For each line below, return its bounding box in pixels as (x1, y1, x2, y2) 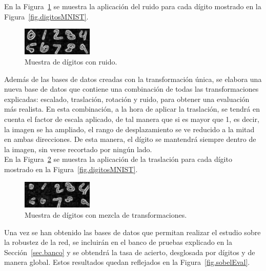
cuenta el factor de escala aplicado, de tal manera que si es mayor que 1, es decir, (4, 113, 259, 124)
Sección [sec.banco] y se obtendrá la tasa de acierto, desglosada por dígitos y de (4, 246, 255, 257)
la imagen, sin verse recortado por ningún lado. (4, 143, 152, 154)
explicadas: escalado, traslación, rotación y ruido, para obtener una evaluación (4, 93, 250, 104)
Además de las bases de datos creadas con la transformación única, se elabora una (4, 73, 262, 84)
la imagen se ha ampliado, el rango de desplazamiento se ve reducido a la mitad (4, 123, 255, 134)
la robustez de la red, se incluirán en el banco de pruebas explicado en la (4, 237, 232, 247)
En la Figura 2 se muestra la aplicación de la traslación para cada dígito (4, 154, 232, 164)
